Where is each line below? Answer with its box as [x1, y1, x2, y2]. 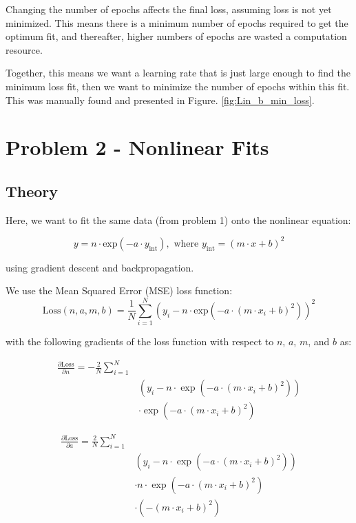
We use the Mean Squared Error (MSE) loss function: [6, 283, 233, 298]
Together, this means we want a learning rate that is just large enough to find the [6, 65, 350, 80]
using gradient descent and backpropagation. [6, 260, 194, 274]
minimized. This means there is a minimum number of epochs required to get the [6, 15, 348, 30]
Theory [6, 180, 59, 201]
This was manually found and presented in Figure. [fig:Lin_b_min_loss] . [6, 92, 315, 107]
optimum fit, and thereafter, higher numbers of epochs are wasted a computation [6, 29, 347, 43]
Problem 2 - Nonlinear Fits [6, 133, 269, 161]
